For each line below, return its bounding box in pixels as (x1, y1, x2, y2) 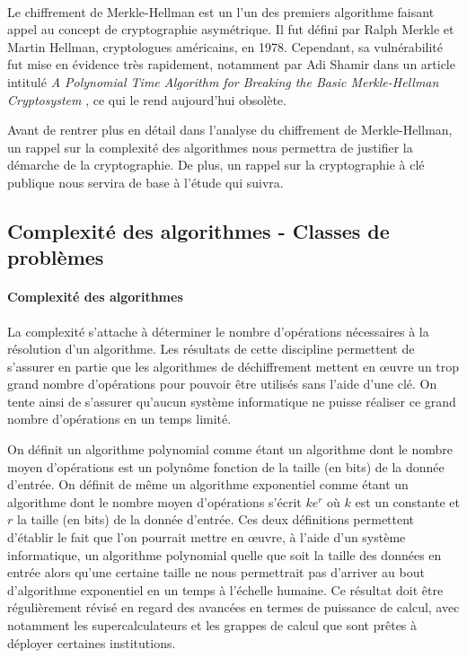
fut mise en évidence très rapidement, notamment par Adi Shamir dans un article (7, 55, 455, 74)
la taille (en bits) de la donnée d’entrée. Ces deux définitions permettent (16, 510, 415, 529)
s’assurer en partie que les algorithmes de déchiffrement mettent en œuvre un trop (7, 356, 460, 375)
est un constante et (355, 492, 460, 511)
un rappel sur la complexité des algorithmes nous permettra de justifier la (7, 137, 413, 156)
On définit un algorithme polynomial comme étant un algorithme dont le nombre (7, 440, 453, 459)
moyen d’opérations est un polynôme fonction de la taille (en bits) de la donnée (7, 457, 445, 476)
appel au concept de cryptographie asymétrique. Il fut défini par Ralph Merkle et (7, 20, 454, 39)
